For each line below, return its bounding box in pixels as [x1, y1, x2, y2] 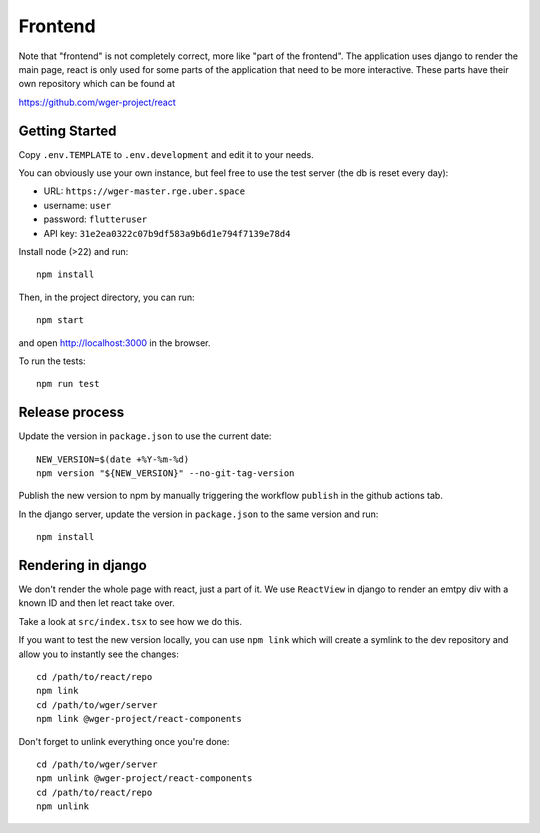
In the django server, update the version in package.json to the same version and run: [18, 508, 379, 520]
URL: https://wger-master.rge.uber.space [43, 185, 245, 197]
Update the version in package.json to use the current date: [18, 430, 272, 442]
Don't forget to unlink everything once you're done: [18, 735, 230, 747]
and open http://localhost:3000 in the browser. [18, 336, 211, 349]
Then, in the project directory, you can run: [18, 291, 195, 303]
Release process [18, 404, 125, 421]
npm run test [36, 378, 100, 390]
